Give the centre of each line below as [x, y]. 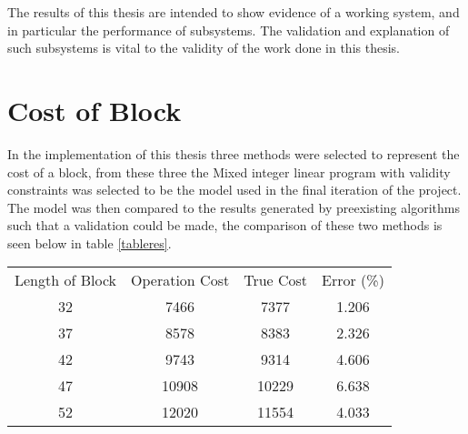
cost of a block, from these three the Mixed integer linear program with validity [229, 172]
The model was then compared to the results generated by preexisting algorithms [234, 207]
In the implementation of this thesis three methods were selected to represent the [234, 153]
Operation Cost [180, 280]
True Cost [276, 280]
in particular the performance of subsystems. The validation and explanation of [229, 30]
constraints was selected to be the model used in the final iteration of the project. [234, 190]
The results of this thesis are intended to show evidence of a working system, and [234, 12]
